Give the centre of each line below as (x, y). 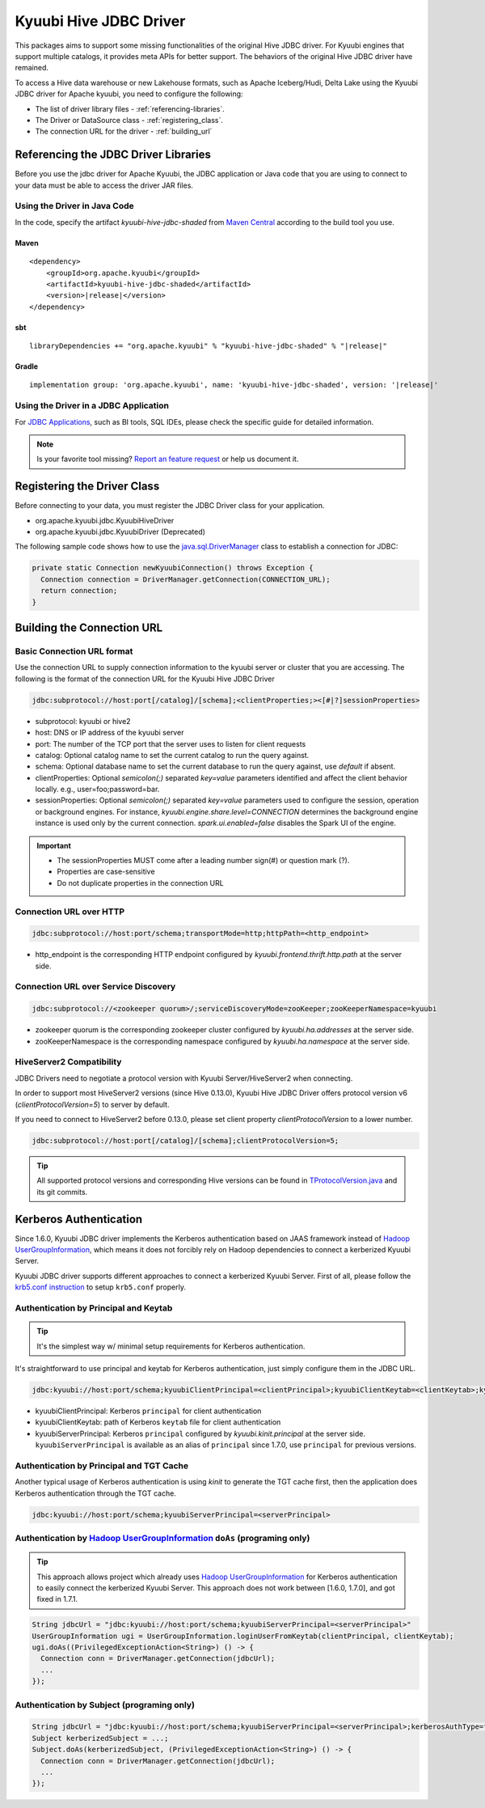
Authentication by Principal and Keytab (94, 1308)
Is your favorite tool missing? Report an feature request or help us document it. (168, 459)
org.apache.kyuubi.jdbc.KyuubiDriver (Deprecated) (120, 532)
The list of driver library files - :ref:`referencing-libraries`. (130, 108)
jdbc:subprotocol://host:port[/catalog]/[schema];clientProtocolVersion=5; (186, 1140)
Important (54, 845)
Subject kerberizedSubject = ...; (100, 1738)
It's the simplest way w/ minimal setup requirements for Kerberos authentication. (171, 1346)
